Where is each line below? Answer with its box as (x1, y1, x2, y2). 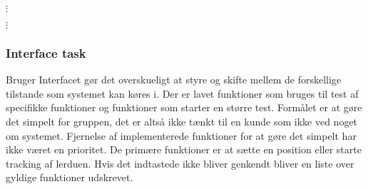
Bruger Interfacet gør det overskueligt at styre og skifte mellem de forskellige (6, 72, 342, 87)
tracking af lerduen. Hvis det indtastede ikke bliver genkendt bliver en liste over (6, 155, 354, 170)
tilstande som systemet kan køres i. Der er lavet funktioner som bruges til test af (6, 86, 359, 101)
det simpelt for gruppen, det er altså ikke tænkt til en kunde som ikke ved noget (6, 114, 358, 128)
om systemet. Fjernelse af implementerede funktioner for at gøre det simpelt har (6, 128, 357, 143)
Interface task (6, 44, 86, 61)
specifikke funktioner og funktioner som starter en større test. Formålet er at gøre (6, 100, 362, 115)
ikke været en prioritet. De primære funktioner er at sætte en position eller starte (6, 142, 362, 157)
